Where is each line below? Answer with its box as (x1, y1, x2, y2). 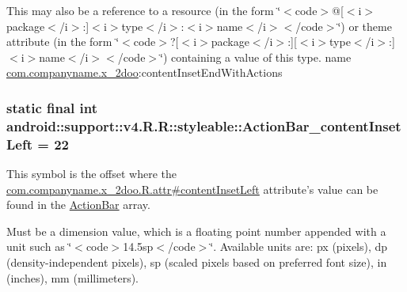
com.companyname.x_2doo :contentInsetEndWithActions (6, 64, 283, 81)
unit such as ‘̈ (6, 238, 72, 255)
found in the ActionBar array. (6, 196, 150, 213)
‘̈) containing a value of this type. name (160, 48, 352, 65)
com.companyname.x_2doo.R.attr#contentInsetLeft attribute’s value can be (6, 180, 378, 197)
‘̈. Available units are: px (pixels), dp (210, 238, 388, 255)
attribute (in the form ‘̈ (6, 33, 120, 50)
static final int (6, 97, 98, 117)
